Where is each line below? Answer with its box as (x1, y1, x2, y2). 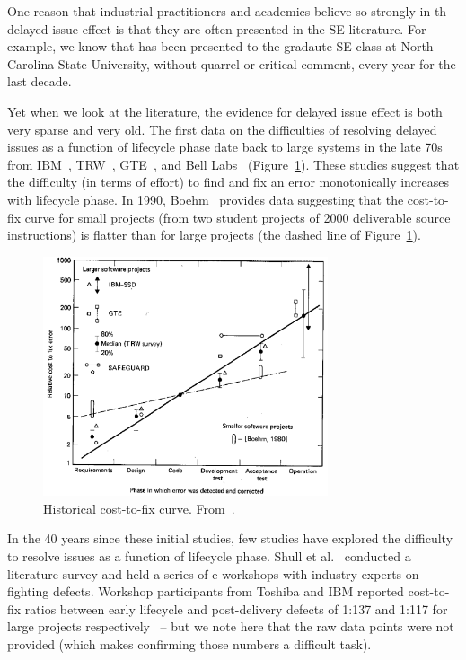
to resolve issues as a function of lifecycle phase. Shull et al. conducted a (7, 547, 411, 566)
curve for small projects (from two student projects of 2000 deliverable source (24, 207, 451, 226)
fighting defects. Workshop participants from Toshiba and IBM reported (7, 582, 404, 601)
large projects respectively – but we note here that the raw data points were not (7, 617, 454, 636)
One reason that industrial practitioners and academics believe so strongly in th (7, 2, 447, 20)
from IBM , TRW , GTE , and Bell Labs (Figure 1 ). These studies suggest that (7, 154, 460, 173)
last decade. (7, 72, 72, 91)
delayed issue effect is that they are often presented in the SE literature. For (7, 19, 426, 38)
